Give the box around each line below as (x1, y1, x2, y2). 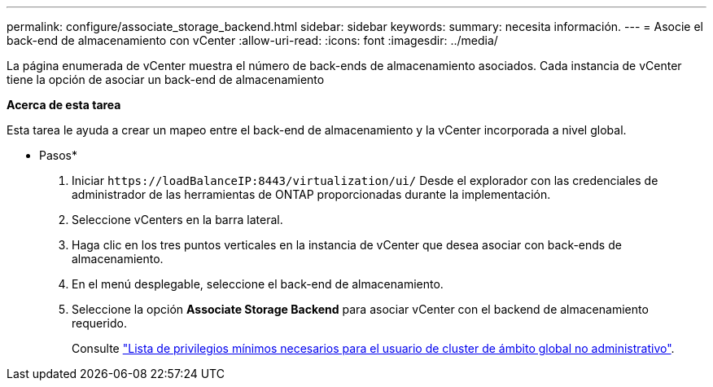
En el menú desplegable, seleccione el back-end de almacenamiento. (72, 277, 444, 291)
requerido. (72, 316, 128, 330)
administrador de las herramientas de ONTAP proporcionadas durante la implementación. (72, 187, 551, 201)
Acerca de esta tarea (7, 98, 121, 112)
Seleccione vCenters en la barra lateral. (72, 213, 283, 226)
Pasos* (39, 148, 77, 162)
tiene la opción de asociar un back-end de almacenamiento (7, 73, 325, 86)
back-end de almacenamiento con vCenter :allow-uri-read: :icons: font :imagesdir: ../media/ (7, 33, 498, 47)
